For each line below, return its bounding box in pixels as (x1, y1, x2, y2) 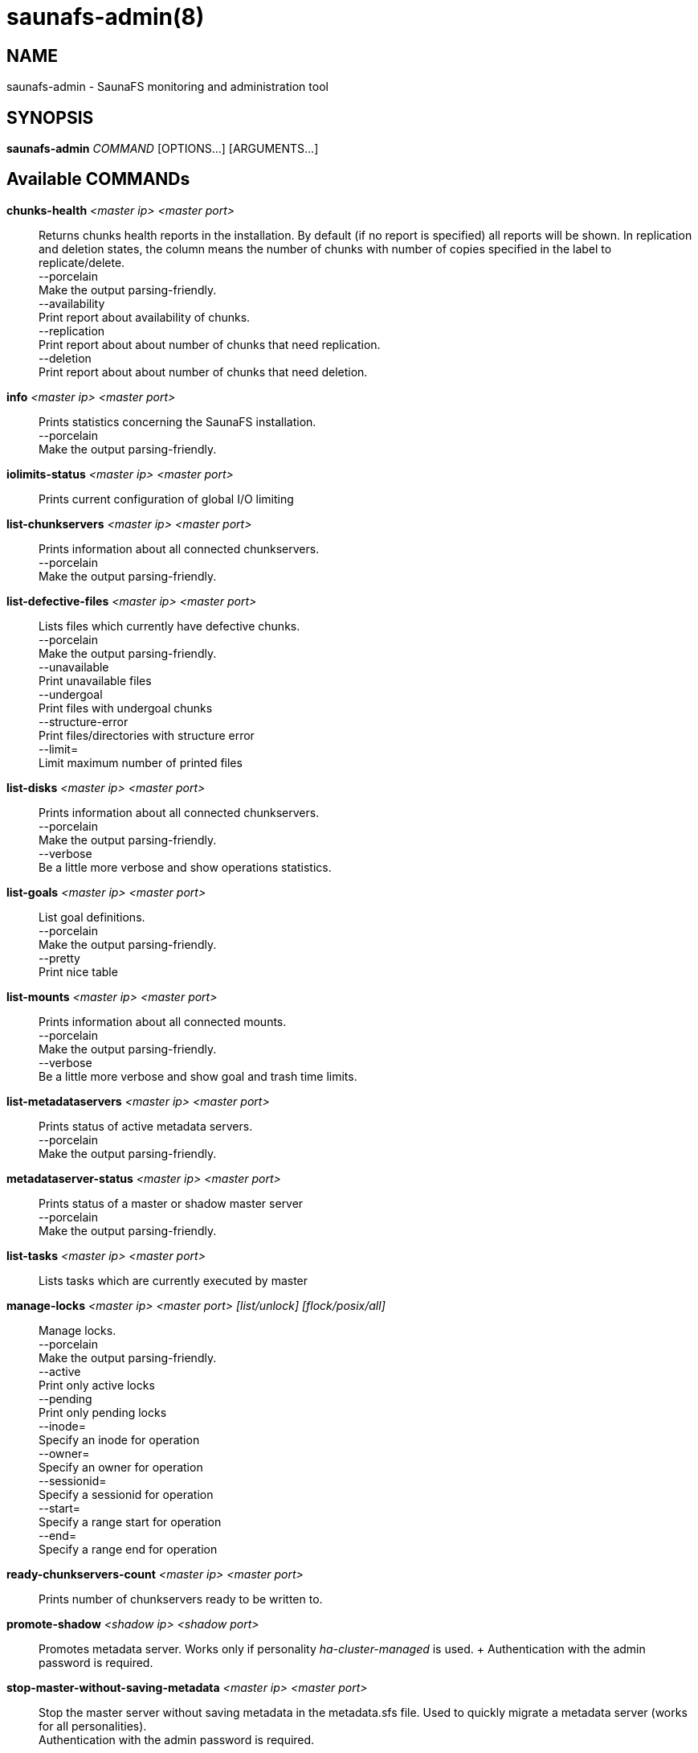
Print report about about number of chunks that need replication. (39, 337, 381, 351)
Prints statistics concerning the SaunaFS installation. (39, 414, 316, 429)
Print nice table (39, 964, 118, 979)
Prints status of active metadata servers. (39, 1119, 253, 1133)
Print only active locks (39, 1377, 155, 1392)
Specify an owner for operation (39, 1459, 203, 1474)
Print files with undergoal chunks (39, 700, 213, 715)
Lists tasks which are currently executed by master (39, 1273, 308, 1287)
